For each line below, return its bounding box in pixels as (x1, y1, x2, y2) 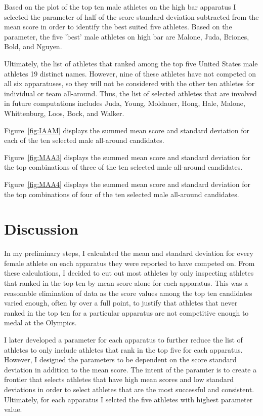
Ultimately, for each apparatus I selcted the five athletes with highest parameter (4, 394, 253, 404)
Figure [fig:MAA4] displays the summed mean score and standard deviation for (4, 178, 250, 189)
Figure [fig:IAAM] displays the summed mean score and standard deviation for (4, 125, 249, 135)
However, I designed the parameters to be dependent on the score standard (4, 354, 237, 365)
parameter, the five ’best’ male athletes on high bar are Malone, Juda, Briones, (4, 31, 249, 42)
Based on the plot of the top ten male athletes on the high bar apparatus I (4, 2, 236, 12)
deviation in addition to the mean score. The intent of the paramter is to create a (4, 364, 257, 374)
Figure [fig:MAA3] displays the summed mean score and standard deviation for (4, 152, 250, 162)
